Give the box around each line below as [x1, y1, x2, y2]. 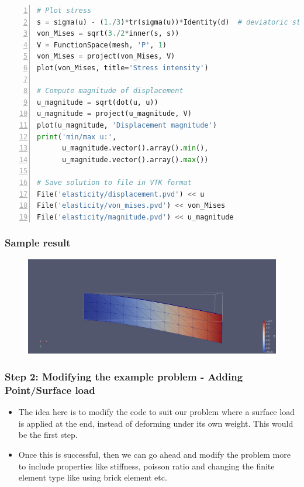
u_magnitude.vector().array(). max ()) [61, 155, 209, 164]
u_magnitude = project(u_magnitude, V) [37, 109, 192, 118]
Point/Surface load [5, 382, 95, 397]
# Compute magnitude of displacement [37, 87, 184, 95]
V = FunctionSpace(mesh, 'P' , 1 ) [37, 40, 167, 49]
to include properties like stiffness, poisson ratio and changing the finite [18, 459, 275, 472]
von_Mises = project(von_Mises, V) [37, 52, 175, 61]
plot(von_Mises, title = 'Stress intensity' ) [37, 63, 209, 72]
